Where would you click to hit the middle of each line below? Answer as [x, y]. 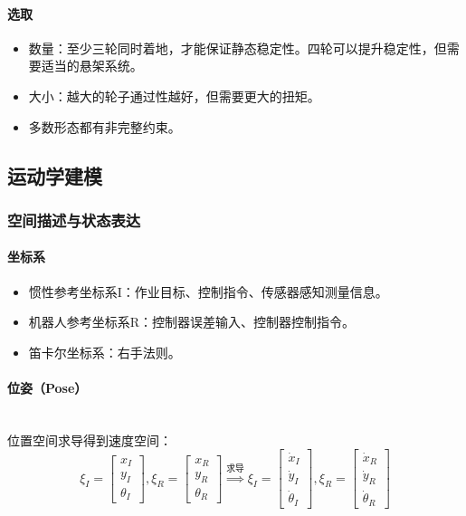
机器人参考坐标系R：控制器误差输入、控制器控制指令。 [192, 322]
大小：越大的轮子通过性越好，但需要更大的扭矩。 [174, 96]
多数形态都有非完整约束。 [105, 126]
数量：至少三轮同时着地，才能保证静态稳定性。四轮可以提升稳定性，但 [238, 48]
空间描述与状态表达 [74, 220]
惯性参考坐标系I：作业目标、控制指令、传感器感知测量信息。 [208, 291]
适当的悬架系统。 [92, 66]
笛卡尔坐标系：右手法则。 [105, 352]
